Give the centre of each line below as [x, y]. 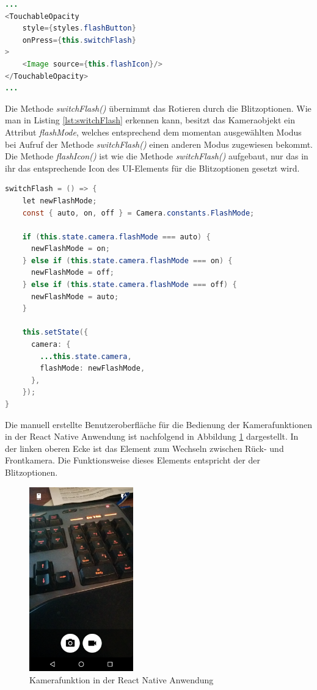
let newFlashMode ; [60, 201]
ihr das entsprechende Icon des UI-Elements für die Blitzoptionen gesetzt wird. [152, 168]
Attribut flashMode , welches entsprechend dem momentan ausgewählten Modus [153, 132]
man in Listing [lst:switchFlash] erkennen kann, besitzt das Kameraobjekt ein [150, 120]
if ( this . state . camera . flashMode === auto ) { [116, 237]
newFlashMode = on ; [70, 249]
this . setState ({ [55, 332]
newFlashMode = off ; [73, 273]
